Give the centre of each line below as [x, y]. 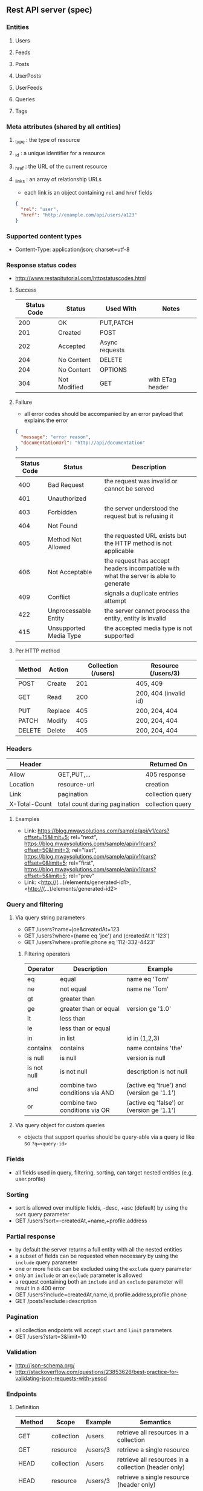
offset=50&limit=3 [47, 850]
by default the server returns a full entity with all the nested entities [98, 1250]
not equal [73, 989]
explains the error [46, 420]
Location [22, 785]
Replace [59, 711]
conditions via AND [87, 1093]
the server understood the [141, 508]
